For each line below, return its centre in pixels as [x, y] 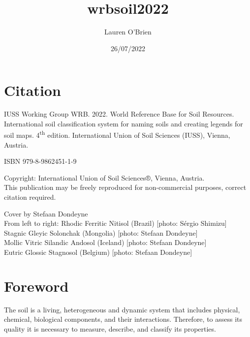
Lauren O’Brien [128, 32]
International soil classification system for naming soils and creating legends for [124, 123]
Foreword [36, 286]
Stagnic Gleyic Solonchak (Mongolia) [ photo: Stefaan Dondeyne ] [101, 232]
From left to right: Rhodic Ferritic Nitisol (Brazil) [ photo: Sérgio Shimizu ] [115, 223]
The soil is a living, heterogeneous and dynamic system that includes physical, [122, 309]
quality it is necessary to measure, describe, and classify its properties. [110, 328]
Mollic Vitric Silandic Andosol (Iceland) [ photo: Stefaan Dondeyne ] [105, 242]
